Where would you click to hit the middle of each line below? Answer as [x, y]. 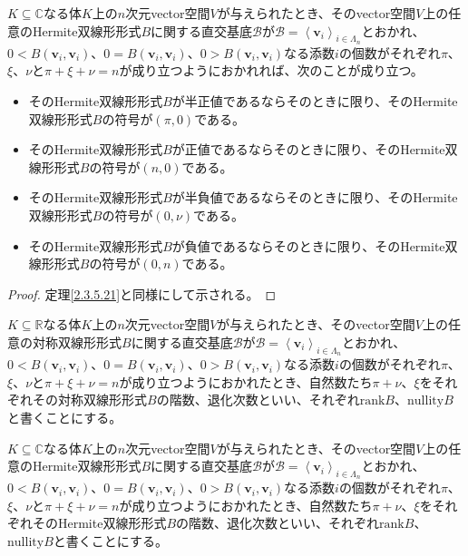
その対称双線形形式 [89, 400]
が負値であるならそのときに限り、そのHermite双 [315, 245]
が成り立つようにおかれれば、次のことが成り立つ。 [271, 70]
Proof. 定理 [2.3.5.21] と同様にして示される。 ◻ [142, 293]
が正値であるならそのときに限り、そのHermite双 [315, 149]
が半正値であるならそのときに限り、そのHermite [315, 100]
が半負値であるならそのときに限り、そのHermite [315, 197]
